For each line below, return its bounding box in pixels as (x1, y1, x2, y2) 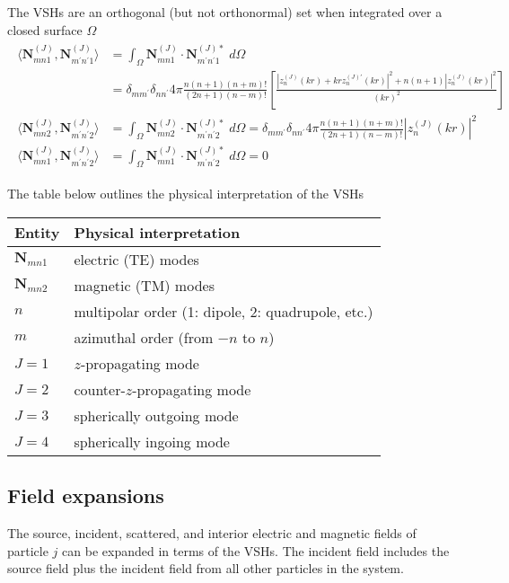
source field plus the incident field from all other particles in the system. (7, 559, 404, 578)
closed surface (7, 20, 83, 39)
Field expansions (7, 481, 164, 509)
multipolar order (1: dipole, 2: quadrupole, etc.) (74, 300, 373, 322)
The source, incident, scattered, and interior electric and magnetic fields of (7, 523, 417, 542)
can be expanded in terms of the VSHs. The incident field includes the (62, 541, 450, 560)
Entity (14, 221, 60, 243)
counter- (74, 378, 126, 400)
